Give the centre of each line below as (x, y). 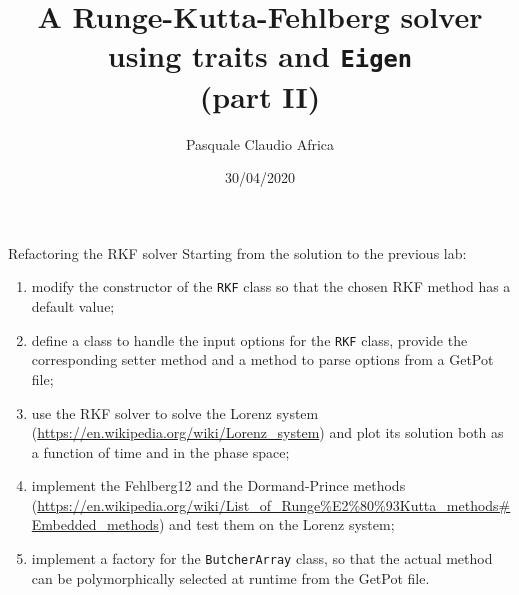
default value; (73, 306)
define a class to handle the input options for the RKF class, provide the (249, 339)
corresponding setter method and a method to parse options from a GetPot (262, 359)
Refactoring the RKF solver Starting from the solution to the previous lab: (237, 252)
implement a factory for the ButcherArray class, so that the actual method (262, 558)
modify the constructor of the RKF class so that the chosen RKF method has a (271, 286)
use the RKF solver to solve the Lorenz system (175, 412)
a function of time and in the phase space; (160, 451)
